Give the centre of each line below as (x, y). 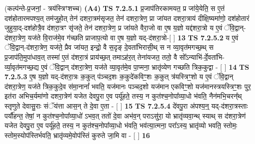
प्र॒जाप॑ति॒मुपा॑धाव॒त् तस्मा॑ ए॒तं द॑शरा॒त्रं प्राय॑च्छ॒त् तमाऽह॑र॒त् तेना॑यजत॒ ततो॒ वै (91, 57)
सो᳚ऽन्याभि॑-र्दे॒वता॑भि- (202, 57)
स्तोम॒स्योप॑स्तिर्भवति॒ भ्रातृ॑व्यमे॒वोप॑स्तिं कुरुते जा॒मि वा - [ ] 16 (77, 135)
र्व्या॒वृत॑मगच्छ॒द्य (22, 67)
